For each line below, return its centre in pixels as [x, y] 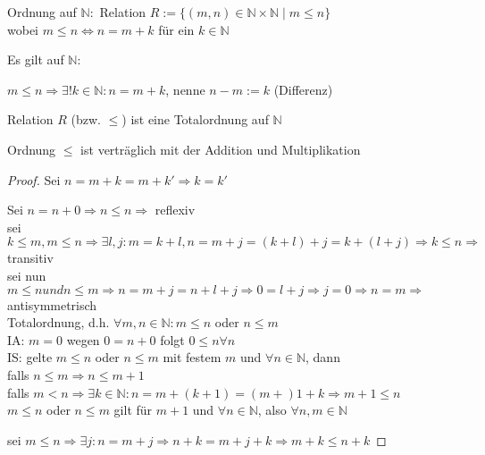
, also [272, 410]
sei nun [27, 275]
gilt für [133, 410]
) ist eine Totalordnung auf [195, 119]
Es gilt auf [36, 59]
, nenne [185, 89]
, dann [323, 357]
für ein [176, 29]
